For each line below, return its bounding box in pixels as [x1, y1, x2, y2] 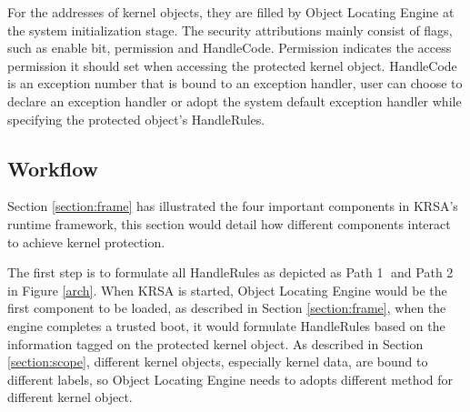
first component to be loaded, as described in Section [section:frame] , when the [7, 298, 446, 317]
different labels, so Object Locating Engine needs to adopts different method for [7, 369, 454, 388]
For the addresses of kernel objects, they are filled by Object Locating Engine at [7, 3, 455, 21]
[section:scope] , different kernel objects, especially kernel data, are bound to [7, 352, 428, 371]
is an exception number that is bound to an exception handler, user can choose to [7, 74, 463, 93]
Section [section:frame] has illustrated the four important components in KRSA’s [7, 196, 458, 216]
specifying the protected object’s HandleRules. [7, 109, 265, 128]
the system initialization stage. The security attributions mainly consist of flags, [7, 20, 453, 39]
